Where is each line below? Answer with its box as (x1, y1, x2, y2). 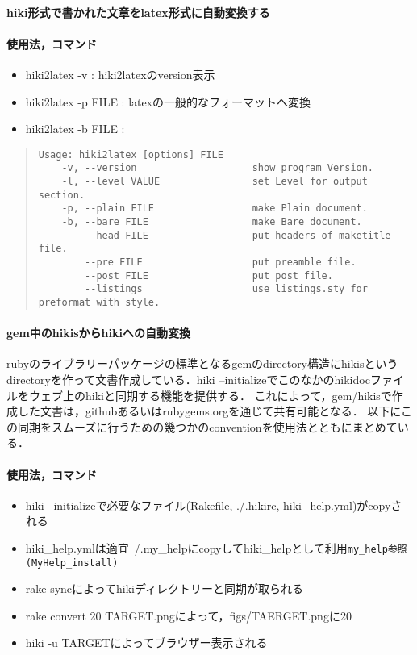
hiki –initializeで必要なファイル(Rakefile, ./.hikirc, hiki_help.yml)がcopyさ (25, 496, 402, 513)
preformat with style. (38, 296, 161, 308)
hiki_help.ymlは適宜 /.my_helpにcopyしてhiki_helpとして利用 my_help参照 (25, 539, 407, 556)
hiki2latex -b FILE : (25, 120, 125, 137)
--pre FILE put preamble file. (85, 257, 357, 269)
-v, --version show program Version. (61, 162, 374, 174)
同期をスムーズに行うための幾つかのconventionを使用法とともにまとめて (17, 418, 398, 435)
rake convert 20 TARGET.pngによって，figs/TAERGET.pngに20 (25, 607, 352, 624)
